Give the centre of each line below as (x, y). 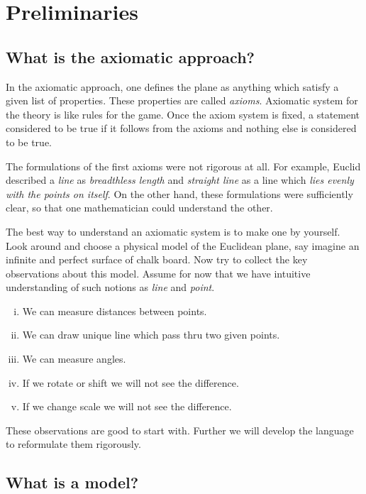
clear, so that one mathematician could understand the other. (139, 208)
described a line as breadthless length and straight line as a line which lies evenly (180, 180)
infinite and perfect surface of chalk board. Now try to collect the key (157, 259)
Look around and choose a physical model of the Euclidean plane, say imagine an (183, 245)
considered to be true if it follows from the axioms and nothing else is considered (181, 128)
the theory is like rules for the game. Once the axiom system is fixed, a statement (183, 114)
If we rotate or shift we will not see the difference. (131, 382)
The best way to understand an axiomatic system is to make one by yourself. (173, 231)
